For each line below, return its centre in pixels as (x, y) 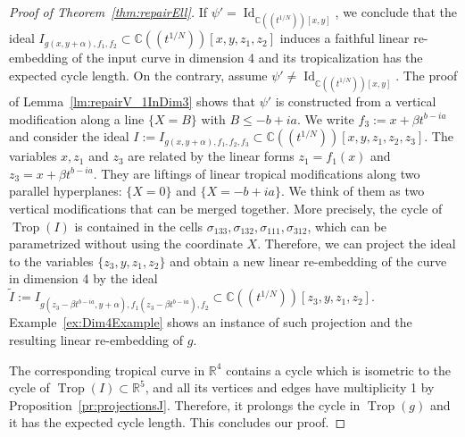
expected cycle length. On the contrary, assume (138, 75)
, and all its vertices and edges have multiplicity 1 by (290, 387)
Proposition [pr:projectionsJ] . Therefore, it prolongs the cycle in (185, 404)
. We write (326, 118)
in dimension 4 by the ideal (83, 278)
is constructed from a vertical (356, 101)
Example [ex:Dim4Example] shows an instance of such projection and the (211, 322)
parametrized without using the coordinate (126, 244)
